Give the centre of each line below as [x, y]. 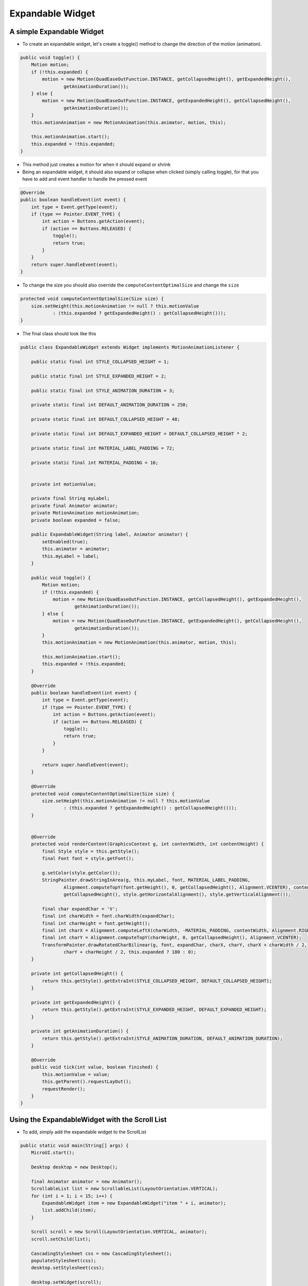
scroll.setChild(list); [61, 1239]
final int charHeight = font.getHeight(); [96, 923]
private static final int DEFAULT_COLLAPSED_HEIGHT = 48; [105, 419]
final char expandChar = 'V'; [80, 909]
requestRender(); [64, 1089]
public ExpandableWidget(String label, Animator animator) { [110, 534]
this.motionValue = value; [76, 1074]
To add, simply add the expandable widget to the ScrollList [84, 1132]
